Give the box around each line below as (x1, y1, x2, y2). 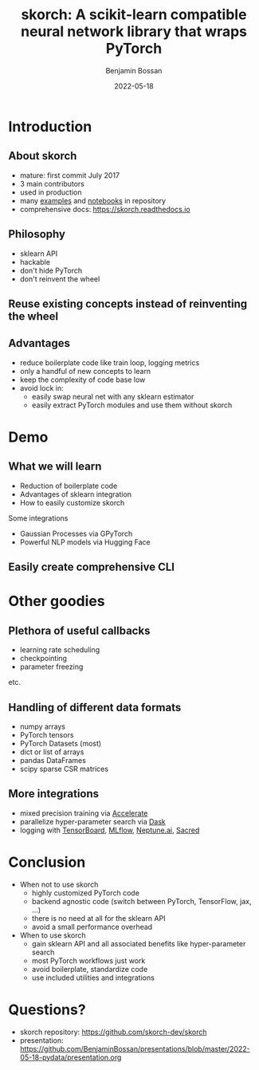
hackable (19, 257, 50, 266)
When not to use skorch (19, 879, 99, 889)
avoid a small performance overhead (31, 922, 153, 931)
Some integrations (8, 513, 69, 523)
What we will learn (8, 460, 102, 474)
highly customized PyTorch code (31, 887, 139, 898)
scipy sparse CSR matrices (19, 764, 109, 773)
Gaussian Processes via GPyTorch (19, 529, 133, 538)
